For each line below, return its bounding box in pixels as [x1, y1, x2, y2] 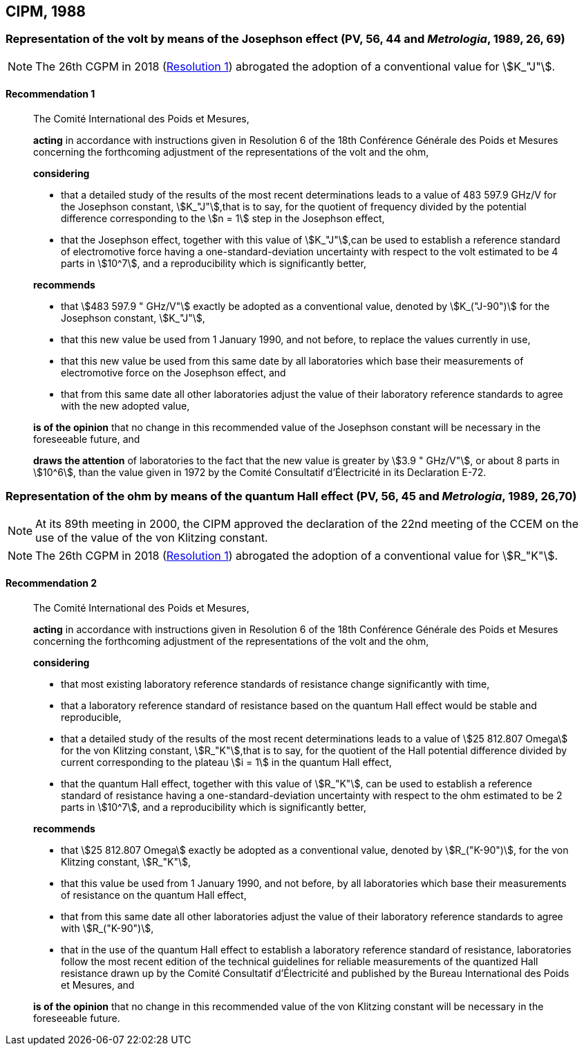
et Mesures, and [61, 978, 135, 991]
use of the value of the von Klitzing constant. [35, 530, 268, 545]
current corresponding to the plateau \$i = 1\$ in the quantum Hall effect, [61, 756, 392, 768]
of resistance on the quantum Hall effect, [61, 888, 247, 901]
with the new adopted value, [61, 400, 190, 412]
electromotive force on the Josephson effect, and [61, 367, 286, 379]
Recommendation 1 [6, 88, 95, 100]
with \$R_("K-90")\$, [61, 922, 154, 934]
